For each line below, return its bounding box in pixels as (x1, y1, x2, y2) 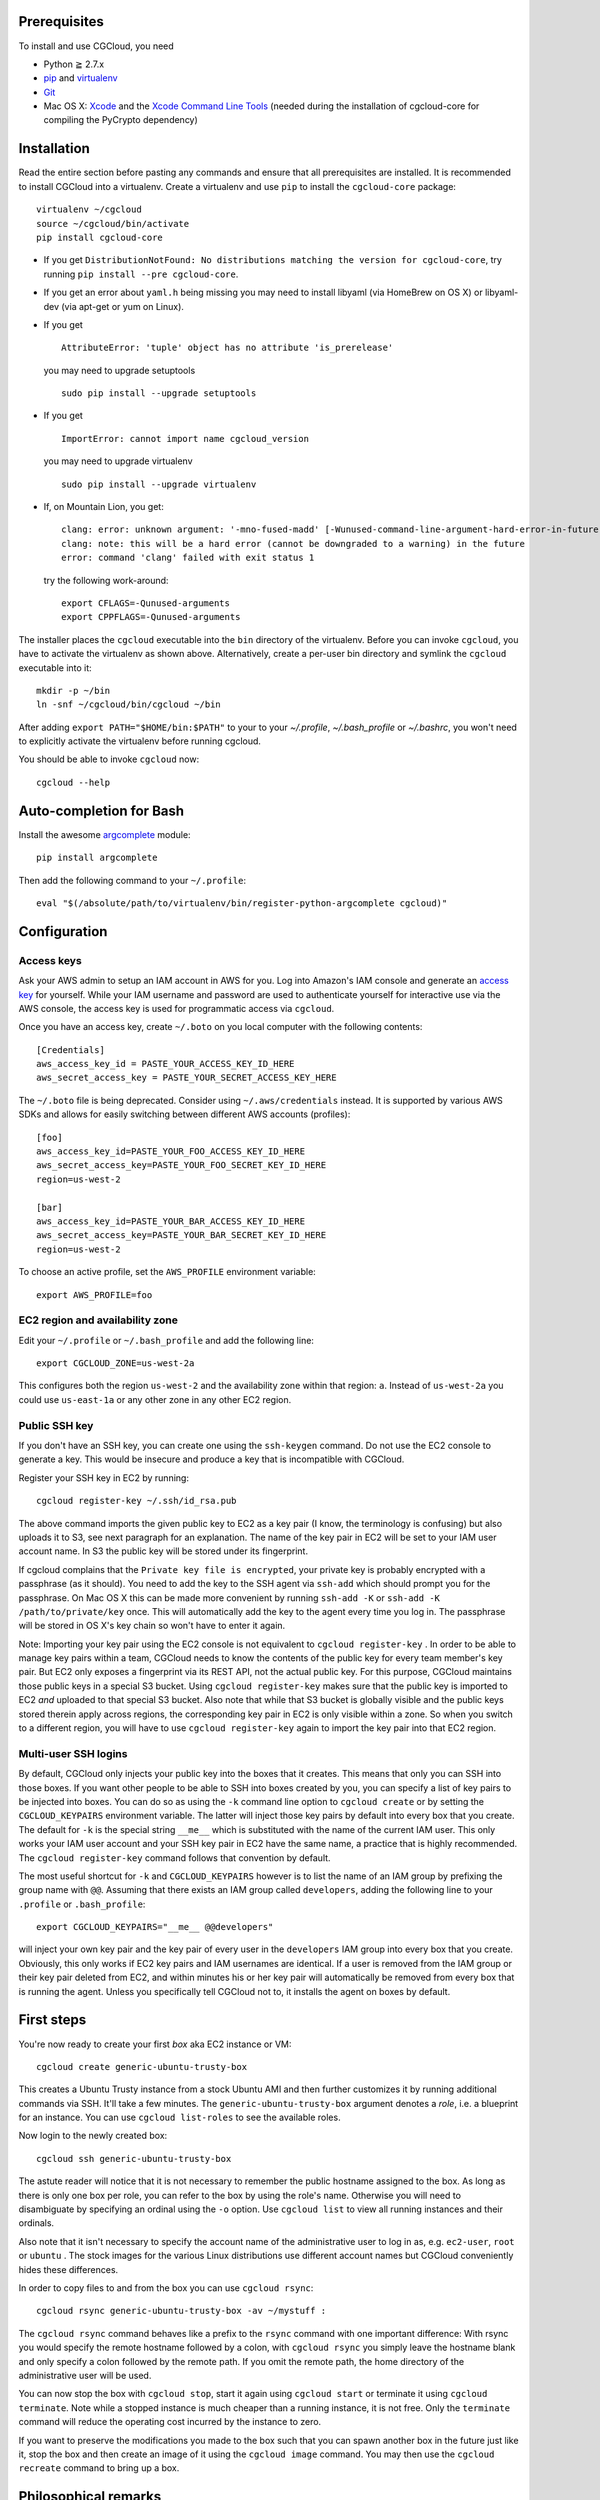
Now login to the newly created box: (18, 2130, 168, 2142)
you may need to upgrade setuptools (43, 364, 196, 376)
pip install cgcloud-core (36, 231, 164, 243)
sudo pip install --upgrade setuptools (61, 388, 257, 399)
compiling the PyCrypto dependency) (43, 114, 199, 126)
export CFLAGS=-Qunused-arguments (61, 597, 230, 609)
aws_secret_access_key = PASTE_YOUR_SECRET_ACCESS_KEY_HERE (36, 1072, 337, 1084)
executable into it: (18, 661, 92, 674)
